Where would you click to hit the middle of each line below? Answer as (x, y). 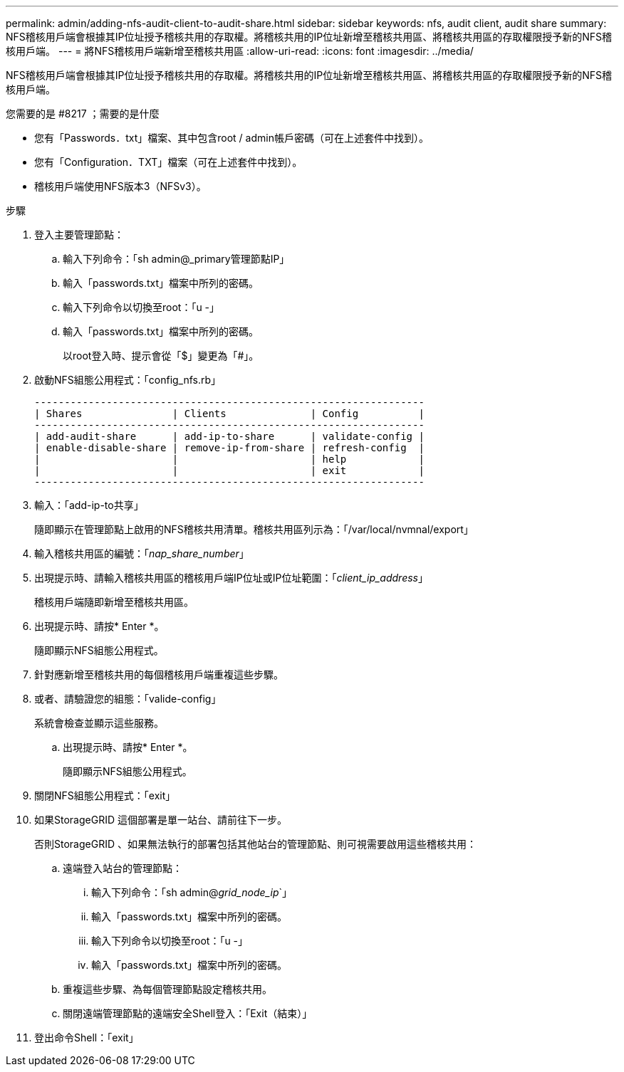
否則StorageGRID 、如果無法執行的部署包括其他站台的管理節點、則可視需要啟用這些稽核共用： (255, 844)
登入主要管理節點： (79, 235)
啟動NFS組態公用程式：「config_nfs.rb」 (128, 380)
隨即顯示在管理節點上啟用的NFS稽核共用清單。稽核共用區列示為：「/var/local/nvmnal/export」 (254, 529)
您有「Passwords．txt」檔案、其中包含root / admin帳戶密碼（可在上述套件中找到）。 (232, 138)
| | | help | (229, 459)
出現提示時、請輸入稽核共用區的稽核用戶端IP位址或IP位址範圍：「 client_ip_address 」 (231, 578)
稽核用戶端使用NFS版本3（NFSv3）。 (120, 186)
